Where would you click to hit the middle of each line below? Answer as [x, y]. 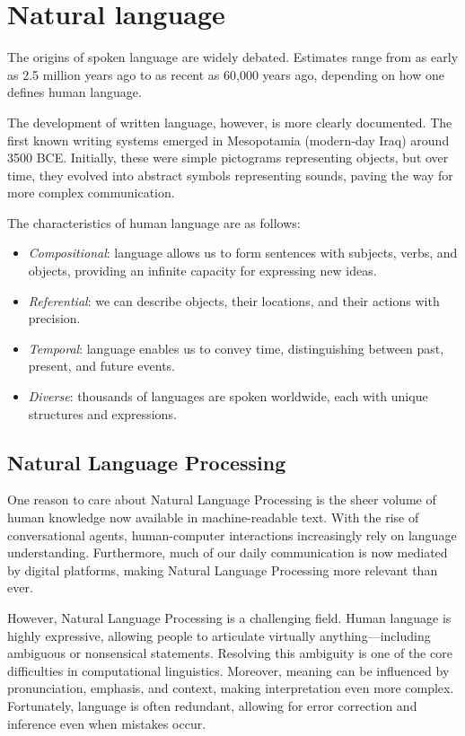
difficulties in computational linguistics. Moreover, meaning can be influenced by [228, 670]
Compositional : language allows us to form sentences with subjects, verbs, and [243, 253]
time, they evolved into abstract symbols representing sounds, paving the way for [230, 175]
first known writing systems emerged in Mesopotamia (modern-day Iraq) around [228, 140]
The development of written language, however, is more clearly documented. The [230, 122]
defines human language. [75, 92]
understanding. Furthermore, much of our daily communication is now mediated [228, 552]
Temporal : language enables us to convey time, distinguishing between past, [236, 348]
